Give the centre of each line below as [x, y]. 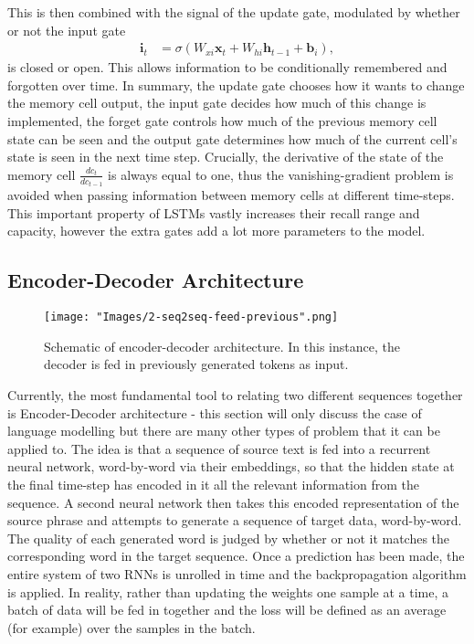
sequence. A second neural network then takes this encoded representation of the [233, 502]
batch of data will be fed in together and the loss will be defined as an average [227, 610]
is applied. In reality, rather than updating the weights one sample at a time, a [228, 591]
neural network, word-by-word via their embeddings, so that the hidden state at [231, 466]
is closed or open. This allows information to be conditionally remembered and [227, 67]
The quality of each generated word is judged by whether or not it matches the [229, 538]
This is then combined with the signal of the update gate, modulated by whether [234, 12]
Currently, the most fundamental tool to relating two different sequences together [235, 395]
